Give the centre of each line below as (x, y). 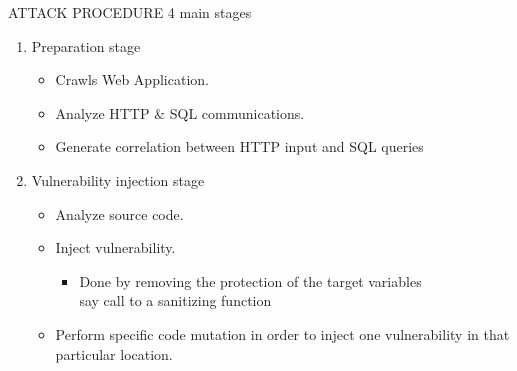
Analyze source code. (119, 213)
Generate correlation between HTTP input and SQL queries (239, 146)
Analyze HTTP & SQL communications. (180, 112)
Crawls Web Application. (132, 79)
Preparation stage (86, 45)
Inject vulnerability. (115, 247)
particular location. (114, 353)
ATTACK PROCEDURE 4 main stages (130, 12)
